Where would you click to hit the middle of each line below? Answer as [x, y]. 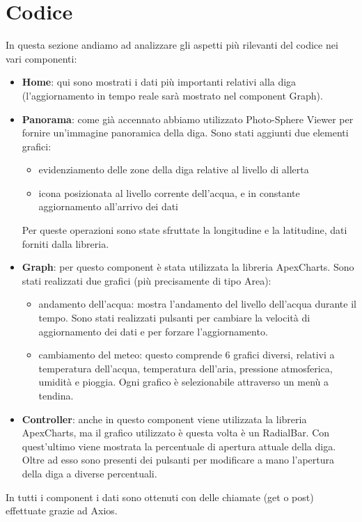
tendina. [56, 395]
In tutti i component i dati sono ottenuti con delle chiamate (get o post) [160, 497]
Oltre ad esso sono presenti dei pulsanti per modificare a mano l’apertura [178, 460]
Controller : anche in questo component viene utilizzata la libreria [164, 419]
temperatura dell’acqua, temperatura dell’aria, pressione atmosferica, [186, 368]
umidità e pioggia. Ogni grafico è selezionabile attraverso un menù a [183, 382]
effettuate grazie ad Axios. [62, 511]
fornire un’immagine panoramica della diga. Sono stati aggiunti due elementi [185, 133]
